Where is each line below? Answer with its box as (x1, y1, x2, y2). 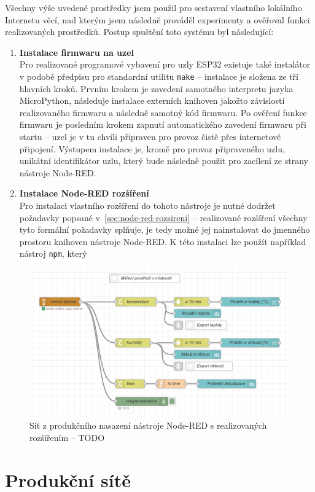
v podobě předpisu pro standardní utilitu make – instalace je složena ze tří (19, 69, 299, 82)
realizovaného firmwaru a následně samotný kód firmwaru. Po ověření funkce (19, 106, 307, 119)
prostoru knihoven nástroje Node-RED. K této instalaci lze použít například (19, 235, 306, 248)
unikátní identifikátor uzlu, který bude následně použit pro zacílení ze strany (19, 154, 308, 167)
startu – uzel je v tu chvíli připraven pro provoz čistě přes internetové (19, 130, 281, 143)
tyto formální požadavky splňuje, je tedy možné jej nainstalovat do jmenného (19, 223, 310, 236)
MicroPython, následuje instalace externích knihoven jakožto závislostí (19, 94, 285, 107)
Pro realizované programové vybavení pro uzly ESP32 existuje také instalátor (19, 58, 311, 71)
